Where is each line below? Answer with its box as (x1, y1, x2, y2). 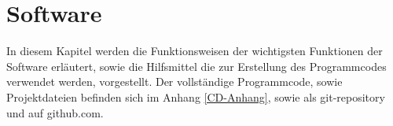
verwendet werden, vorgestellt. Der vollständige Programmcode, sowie (6, 73, 343, 90)
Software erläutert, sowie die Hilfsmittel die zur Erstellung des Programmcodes (6, 57, 387, 74)
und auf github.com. (6, 104, 104, 120)
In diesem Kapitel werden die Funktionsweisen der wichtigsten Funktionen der (6, 43, 383, 59)
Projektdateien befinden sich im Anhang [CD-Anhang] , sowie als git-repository (6, 88, 385, 105)
